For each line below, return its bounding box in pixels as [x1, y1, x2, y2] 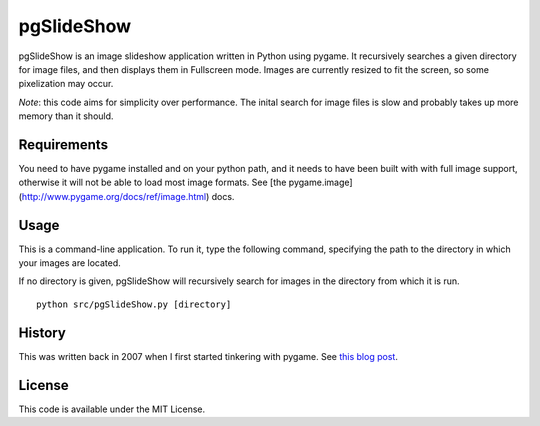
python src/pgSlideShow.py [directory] [36, 298, 232, 310]
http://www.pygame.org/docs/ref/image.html [21, 190, 207, 202]
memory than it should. [18, 110, 114, 122]
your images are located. [18, 257, 122, 269]
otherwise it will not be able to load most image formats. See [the [18, 176, 287, 189]
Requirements [18, 136, 109, 153]
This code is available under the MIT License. [18, 403, 205, 415]
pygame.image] [288, 176, 354, 189]
